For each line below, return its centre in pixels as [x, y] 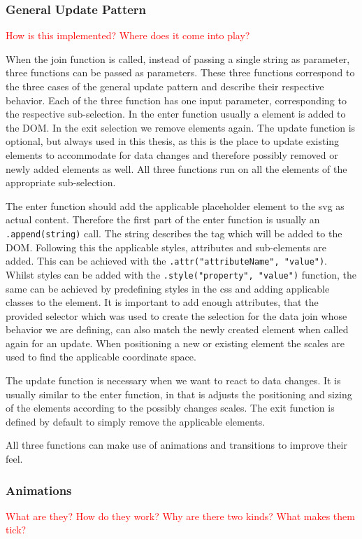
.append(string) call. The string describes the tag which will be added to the [174, 233]
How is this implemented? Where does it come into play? [128, 35]
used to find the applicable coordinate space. [101, 357]
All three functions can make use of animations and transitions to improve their [176, 445]
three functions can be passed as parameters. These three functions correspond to [180, 72]
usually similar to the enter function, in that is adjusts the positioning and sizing [179, 394]
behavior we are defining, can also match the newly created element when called [177, 329]
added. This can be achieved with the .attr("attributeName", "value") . [167, 261]
